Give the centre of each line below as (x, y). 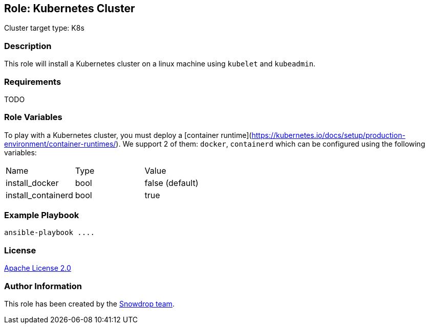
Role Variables (33, 117)
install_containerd (39, 195)
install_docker (32, 183)
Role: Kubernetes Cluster (70, 8)
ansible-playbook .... (50, 233)
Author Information (43, 286)
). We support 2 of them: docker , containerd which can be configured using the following (271, 144)
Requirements (33, 81)
